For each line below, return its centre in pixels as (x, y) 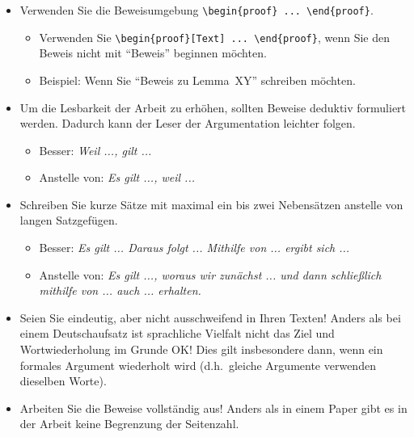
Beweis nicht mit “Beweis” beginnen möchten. (153, 53)
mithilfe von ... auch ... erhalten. (120, 290)
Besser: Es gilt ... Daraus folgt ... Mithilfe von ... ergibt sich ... (194, 248)
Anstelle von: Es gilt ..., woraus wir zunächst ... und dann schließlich (210, 274)
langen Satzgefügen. (69, 220)
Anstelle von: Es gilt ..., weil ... (117, 177)
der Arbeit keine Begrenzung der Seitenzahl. (129, 424)
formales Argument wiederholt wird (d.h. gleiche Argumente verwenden (198, 365)
